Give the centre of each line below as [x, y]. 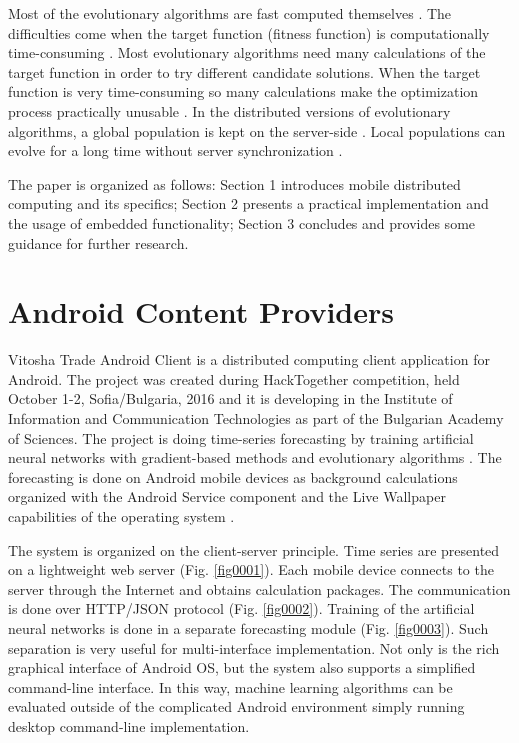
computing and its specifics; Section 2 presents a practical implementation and [248, 203]
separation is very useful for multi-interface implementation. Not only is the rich [254, 647]
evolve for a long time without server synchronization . [175, 150]
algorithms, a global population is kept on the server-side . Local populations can [257, 130]
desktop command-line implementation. [129, 725]
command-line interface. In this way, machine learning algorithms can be [230, 686]
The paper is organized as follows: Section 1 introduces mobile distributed [234, 183]
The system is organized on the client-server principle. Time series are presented [254, 549]
